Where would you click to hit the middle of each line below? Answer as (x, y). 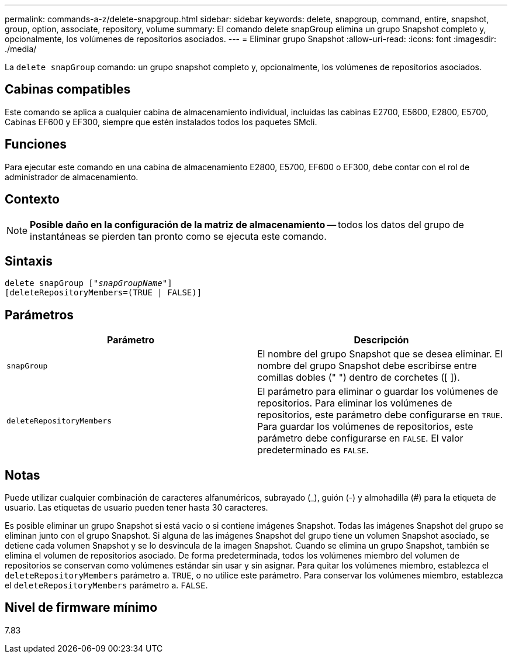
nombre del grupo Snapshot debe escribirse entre (367, 366)
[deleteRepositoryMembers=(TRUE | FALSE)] (103, 293)
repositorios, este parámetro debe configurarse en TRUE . (380, 415)
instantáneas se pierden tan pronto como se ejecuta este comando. (178, 236)
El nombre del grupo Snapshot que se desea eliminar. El (380, 354)
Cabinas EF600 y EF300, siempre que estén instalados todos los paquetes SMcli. (161, 122)
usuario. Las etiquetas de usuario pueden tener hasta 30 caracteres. (136, 508)
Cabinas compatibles (68, 89)
